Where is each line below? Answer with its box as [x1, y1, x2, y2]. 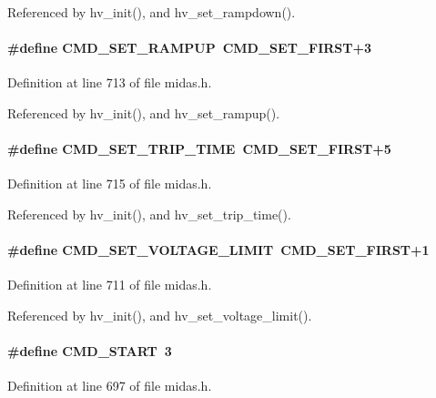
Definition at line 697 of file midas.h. [7, 376, 212, 395]
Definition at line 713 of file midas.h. [7, 73, 212, 92]
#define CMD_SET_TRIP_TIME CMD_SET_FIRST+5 [7, 139, 391, 158]
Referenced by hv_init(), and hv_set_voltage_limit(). [7, 305, 312, 324]
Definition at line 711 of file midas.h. [7, 275, 212, 294]
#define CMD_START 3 [7, 342, 172, 361]
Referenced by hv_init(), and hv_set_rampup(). [7, 103, 280, 122]
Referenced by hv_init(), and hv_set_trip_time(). [7, 204, 291, 223]
